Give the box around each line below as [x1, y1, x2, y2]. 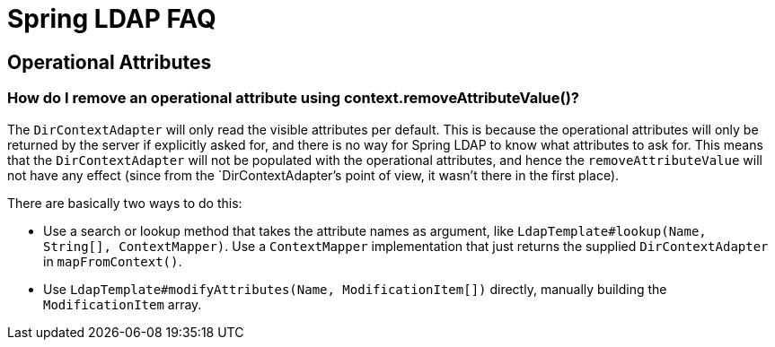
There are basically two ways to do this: [7, 195, 242, 211]
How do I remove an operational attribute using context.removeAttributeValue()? [7, 89, 579, 108]
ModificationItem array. [43, 296, 202, 312]
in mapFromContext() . [43, 253, 182, 269]
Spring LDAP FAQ [7, 4, 216, 34]
